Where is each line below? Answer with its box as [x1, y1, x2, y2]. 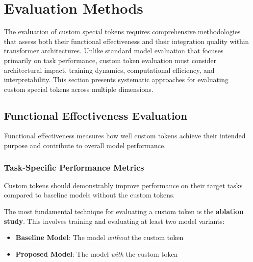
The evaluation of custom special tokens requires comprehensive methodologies [4, 26, 241, 37]
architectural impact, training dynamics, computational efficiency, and [4, 65, 215, 75]
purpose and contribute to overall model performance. [4, 140, 166, 151]
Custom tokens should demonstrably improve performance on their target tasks [4, 180, 243, 190]
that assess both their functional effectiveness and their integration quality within [4, 36, 249, 46]
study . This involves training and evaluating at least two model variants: [4, 216, 225, 226]
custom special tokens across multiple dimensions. [4, 84, 153, 94]
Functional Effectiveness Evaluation [4, 108, 187, 123]
